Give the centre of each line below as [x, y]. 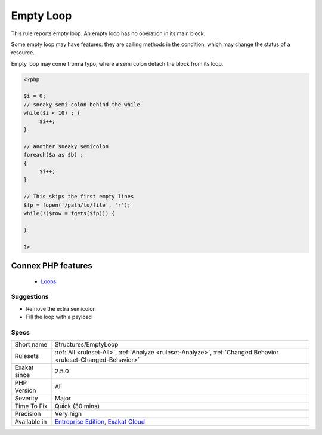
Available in [31, 422]
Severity [26, 399]
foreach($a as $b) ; [53, 155]
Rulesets [27, 356]
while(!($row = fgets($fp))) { [69, 213]
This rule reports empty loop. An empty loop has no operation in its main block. [108, 33]
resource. [23, 53]
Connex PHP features [52, 266]
